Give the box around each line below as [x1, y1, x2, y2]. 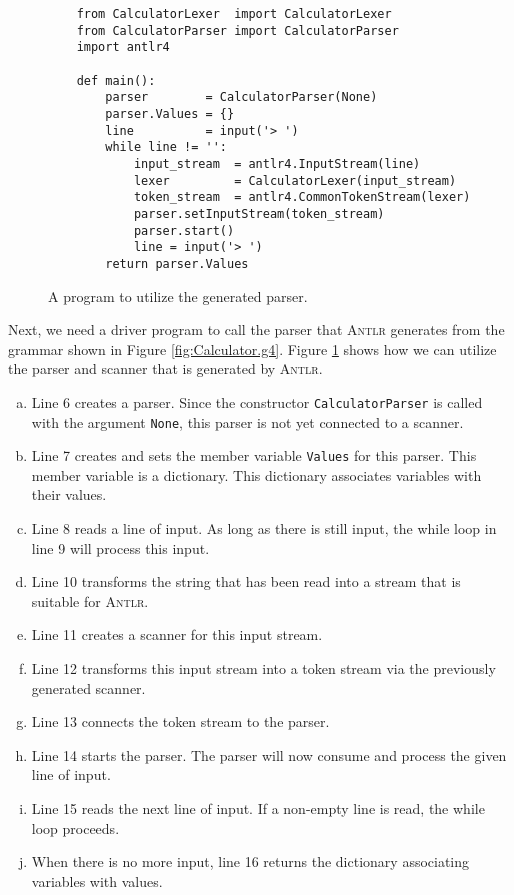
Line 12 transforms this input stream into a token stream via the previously [31, 658, 496, 678]
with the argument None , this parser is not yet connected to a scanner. [31, 411, 464, 432]
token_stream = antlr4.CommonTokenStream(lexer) [133, 190, 471, 205]
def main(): [76, 73, 156, 88]
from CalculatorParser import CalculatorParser [76, 23, 399, 38]
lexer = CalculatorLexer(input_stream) [133, 173, 457, 188]
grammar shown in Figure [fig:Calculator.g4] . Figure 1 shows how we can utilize [8, 338, 497, 359]
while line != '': [105, 140, 227, 155]
